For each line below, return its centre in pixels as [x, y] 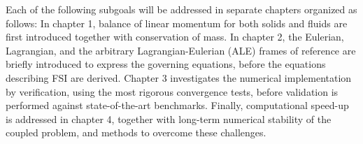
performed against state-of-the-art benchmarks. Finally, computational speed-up [177, 105]
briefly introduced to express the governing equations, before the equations [166, 64]
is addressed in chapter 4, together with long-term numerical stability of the [169, 118]
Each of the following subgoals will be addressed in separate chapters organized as [181, 9]
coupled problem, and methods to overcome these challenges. [136, 132]
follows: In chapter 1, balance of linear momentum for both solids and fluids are [177, 23]
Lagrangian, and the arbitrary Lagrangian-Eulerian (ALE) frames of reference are [181, 50]
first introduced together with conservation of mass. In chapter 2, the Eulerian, [175, 37]
